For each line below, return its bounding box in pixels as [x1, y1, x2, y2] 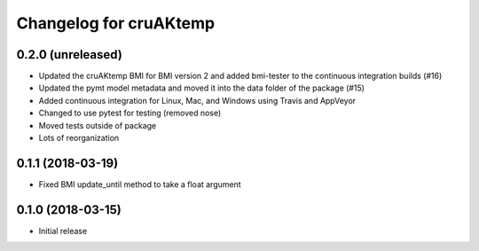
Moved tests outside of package [38, 120, 157, 130]
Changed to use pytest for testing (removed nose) [38, 107, 222, 119]
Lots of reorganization [38, 133, 120, 144]
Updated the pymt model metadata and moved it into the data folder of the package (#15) [38, 82, 365, 93]
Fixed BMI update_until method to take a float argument [38, 178, 241, 190]
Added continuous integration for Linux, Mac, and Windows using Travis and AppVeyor [38, 95, 357, 106]
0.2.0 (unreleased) [16, 47, 123, 62]
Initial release [38, 225, 88, 236]
